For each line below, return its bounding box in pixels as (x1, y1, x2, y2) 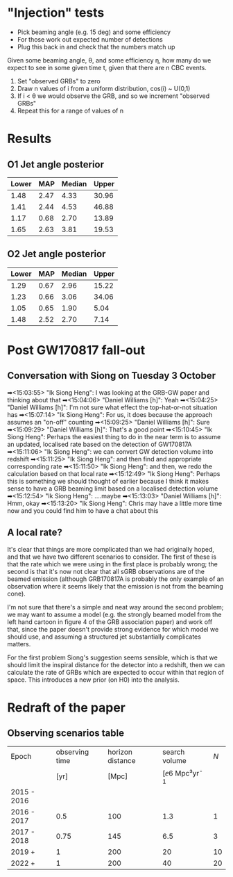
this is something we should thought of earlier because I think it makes (7, 477, 209, 485)
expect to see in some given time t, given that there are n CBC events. (7, 63, 207, 72)
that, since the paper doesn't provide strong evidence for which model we (7, 625, 219, 633)
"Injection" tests (7, 5, 105, 21)
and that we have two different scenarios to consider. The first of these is (7, 552, 217, 561)
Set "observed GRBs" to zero (17, 76, 101, 85)
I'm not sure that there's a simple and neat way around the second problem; (7, 603, 224, 611)
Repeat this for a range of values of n (17, 106, 123, 115)
